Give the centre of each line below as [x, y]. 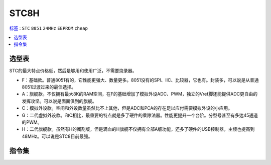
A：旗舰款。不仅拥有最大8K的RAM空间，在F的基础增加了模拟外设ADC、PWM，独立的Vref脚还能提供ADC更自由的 [140, 94]
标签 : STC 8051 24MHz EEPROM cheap [48, 28]
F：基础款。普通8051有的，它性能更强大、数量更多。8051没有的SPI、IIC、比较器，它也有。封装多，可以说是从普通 [140, 80]
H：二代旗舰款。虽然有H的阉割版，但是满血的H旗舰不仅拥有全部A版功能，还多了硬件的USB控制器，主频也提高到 [138, 129]
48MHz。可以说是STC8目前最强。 [57, 136]
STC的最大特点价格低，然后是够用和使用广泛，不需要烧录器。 [73, 71]
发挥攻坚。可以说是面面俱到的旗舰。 [59, 101]
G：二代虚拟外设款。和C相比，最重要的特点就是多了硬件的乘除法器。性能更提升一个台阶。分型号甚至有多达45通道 [140, 115]
